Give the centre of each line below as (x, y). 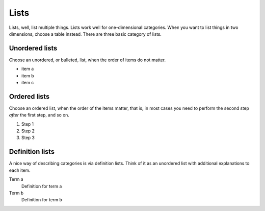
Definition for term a (42, 186)
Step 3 (28, 138)
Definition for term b (42, 200)
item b (28, 75)
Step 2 (28, 131)
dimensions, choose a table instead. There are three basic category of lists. (85, 34)
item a (28, 69)
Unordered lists (33, 48)
